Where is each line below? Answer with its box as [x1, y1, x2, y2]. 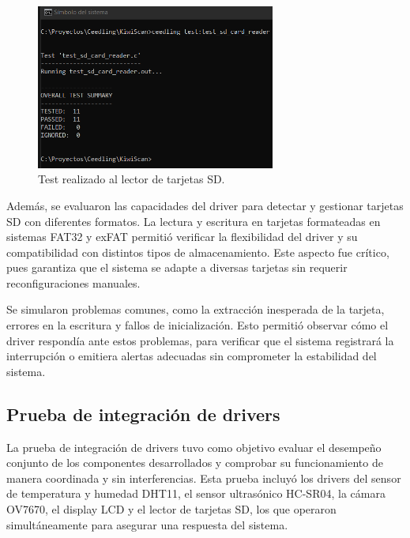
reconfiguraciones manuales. [6, 274, 141, 291]
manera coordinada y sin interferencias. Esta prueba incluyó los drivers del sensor [6, 469, 401, 486]
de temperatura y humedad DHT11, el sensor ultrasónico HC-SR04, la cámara [6, 485, 386, 502]
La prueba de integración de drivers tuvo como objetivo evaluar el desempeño [6, 438, 382, 455]
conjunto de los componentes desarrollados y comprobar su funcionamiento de [6, 454, 383, 471]
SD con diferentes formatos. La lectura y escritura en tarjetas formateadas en [6, 213, 381, 229]
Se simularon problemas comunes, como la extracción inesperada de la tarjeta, [6, 301, 385, 318]
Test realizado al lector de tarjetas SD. [38, 171, 225, 187]
